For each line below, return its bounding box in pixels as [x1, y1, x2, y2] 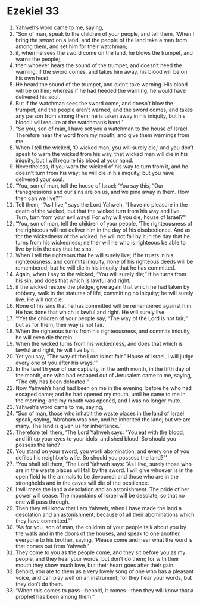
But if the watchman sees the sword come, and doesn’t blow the [15, 99, 173, 107]
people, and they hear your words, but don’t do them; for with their [15, 555, 179, 562]
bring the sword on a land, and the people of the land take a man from [15, 36, 187, 43]
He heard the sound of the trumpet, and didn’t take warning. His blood [15, 80, 188, 88]
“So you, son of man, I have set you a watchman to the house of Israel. [15, 125, 189, 132]
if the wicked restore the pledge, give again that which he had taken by [15, 283, 190, 290]
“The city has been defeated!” [15, 378, 90, 385]
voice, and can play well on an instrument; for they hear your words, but [15, 574, 192, 581]
